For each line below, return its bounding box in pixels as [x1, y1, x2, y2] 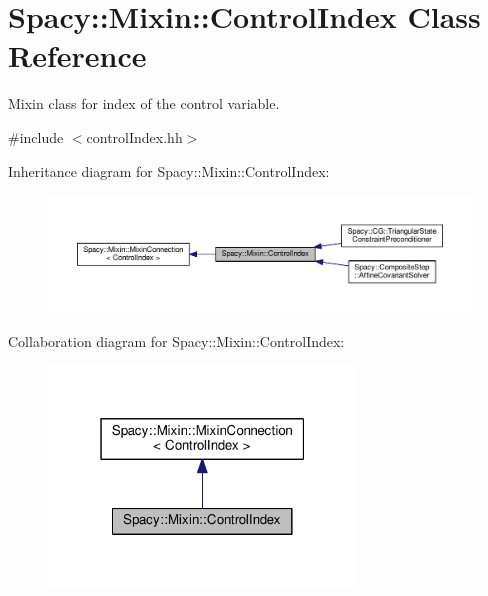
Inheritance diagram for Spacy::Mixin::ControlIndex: [8, 160, 330, 181]
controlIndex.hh [86, 126, 183, 147]
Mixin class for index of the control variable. [8, 93, 280, 114]
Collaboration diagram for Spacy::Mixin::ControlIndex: [8, 330, 345, 351]
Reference [8, 35, 147, 76]
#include [8, 126, 64, 147]
